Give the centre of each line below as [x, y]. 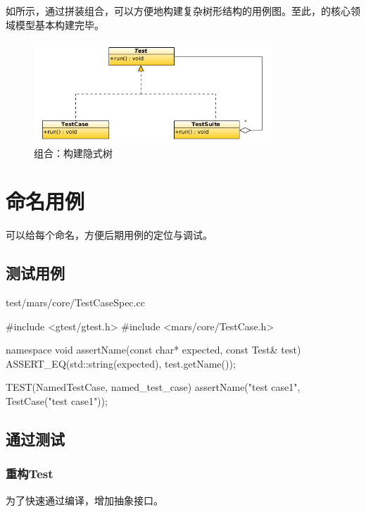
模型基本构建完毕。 [59, 24]
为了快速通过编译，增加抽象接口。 [84, 500]
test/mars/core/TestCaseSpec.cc [75, 302]
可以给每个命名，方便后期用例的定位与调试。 [109, 235]
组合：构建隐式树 [73, 152]
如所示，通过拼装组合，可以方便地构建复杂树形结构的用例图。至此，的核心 [178, 11]
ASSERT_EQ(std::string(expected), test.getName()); [121, 363]
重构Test [30, 474]
